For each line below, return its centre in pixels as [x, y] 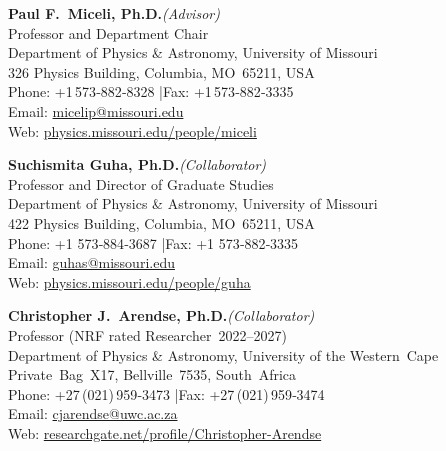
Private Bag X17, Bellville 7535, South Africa [152, 374]
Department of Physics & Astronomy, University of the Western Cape [223, 354]
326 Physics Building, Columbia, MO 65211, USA [161, 71]
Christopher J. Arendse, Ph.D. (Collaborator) [161, 315]
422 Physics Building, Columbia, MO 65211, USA [161, 222]
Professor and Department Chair [108, 32]
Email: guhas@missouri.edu [91, 262]
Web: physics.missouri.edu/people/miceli [132, 130]
